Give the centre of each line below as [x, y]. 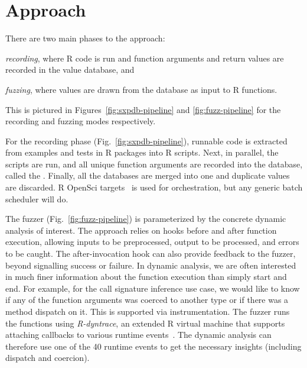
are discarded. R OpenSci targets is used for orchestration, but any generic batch [154, 187]
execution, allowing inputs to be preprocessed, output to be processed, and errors [152, 242]
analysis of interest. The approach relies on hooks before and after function [141, 230]
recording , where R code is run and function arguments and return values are [145, 58]
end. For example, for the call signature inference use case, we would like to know [153, 288]
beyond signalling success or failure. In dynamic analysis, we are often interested [151, 265]
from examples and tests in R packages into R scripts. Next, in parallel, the [142, 152]
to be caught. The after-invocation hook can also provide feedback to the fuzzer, [151, 254]
